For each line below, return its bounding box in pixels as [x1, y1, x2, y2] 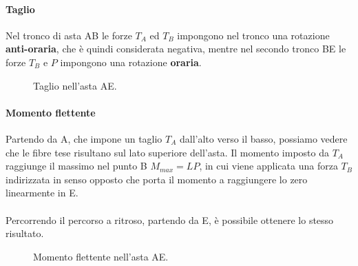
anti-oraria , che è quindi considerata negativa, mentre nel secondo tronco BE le [6, 41, 346, 56]
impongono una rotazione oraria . [60, 54, 202, 69]
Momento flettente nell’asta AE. [33, 249, 169, 263]
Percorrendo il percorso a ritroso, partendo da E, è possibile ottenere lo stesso [6, 212, 334, 227]
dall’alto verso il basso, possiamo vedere [180, 131, 348, 145]
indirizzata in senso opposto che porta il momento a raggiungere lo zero [6, 172, 308, 186]
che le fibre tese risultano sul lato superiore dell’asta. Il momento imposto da [6, 145, 329, 159]
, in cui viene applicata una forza [199, 158, 338, 173]
